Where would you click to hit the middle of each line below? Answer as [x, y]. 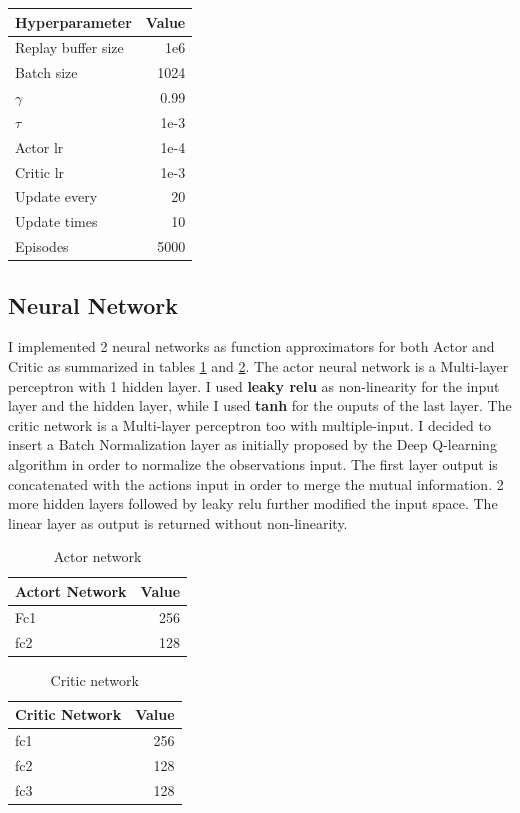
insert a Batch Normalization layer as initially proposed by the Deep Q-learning [252, 444]
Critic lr [40, 171]
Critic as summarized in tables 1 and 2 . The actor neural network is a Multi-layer [258, 365]
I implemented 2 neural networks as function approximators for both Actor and [251, 346]
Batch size [46, 72]
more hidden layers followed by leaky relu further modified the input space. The [253, 503]
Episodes [42, 246]
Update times [56, 221]
